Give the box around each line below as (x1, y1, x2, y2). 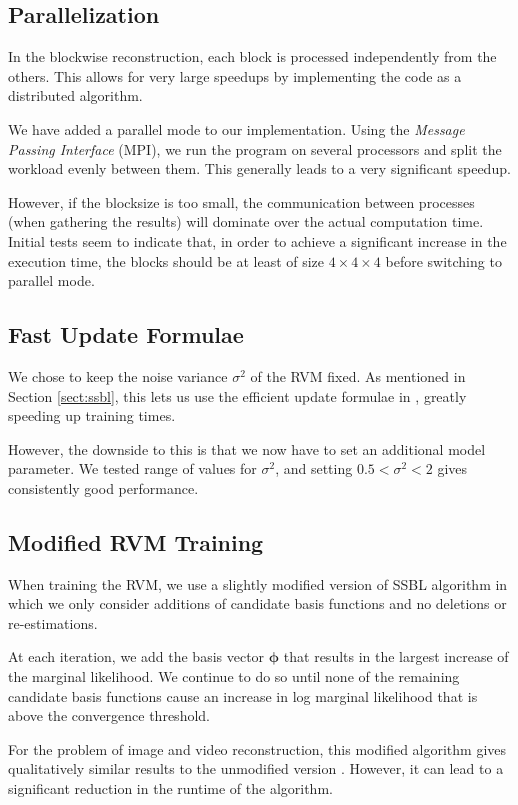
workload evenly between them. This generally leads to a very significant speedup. (8, 158, 511, 179)
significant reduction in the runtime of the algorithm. (8, 778, 333, 799)
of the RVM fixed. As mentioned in (250, 365, 466, 386)
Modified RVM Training (8, 526, 264, 557)
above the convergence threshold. (8, 705, 210, 726)
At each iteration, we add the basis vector (8, 646, 265, 667)
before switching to (385, 250, 502, 271)
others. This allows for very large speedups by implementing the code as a (8, 65, 462, 86)
